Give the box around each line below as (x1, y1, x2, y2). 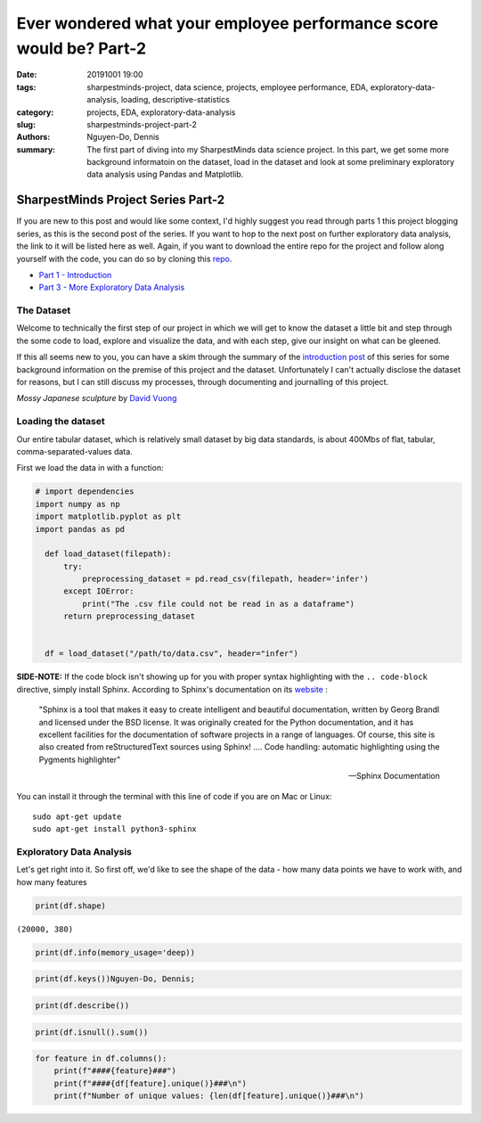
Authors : (16, 132, 51, 143)
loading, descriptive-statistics (120, 94, 231, 105)
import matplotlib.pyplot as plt (35, 512, 182, 521)
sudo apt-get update (32, 811, 122, 822)
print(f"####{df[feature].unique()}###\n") (53, 1078, 247, 1088)
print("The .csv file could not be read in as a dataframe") (81, 598, 355, 609)
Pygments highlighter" (38, 754, 121, 765)
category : (16, 107, 54, 118)
